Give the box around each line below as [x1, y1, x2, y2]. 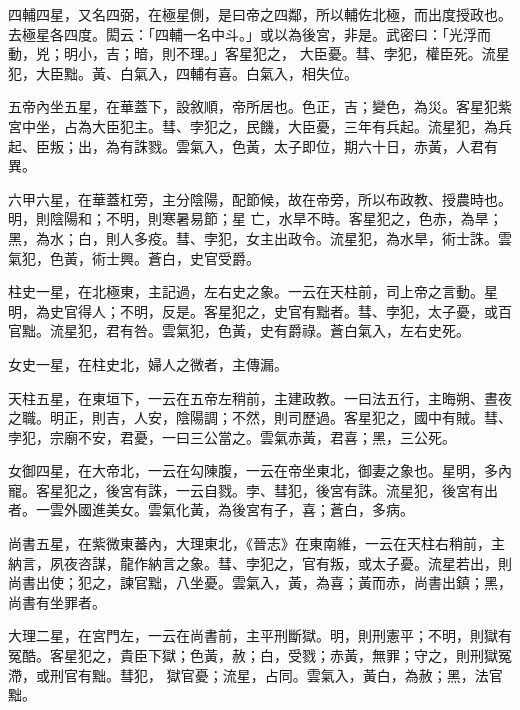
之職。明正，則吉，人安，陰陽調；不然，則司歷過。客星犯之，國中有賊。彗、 [8, 407, 512, 428]
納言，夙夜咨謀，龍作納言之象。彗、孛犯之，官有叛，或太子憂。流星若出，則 [8, 552, 512, 573]
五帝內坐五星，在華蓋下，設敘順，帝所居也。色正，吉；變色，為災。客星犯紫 [8, 96, 512, 117]
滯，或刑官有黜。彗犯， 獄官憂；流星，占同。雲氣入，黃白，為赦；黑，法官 [8, 664, 503, 685]
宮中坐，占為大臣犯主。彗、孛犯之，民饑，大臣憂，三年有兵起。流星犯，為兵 [8, 115, 512, 136]
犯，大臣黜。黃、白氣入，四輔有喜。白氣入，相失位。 [8, 62, 358, 83]
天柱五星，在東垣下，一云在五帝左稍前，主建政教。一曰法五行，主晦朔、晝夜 [8, 387, 512, 408]
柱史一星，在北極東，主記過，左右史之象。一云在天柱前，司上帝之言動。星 [8, 281, 498, 302]
